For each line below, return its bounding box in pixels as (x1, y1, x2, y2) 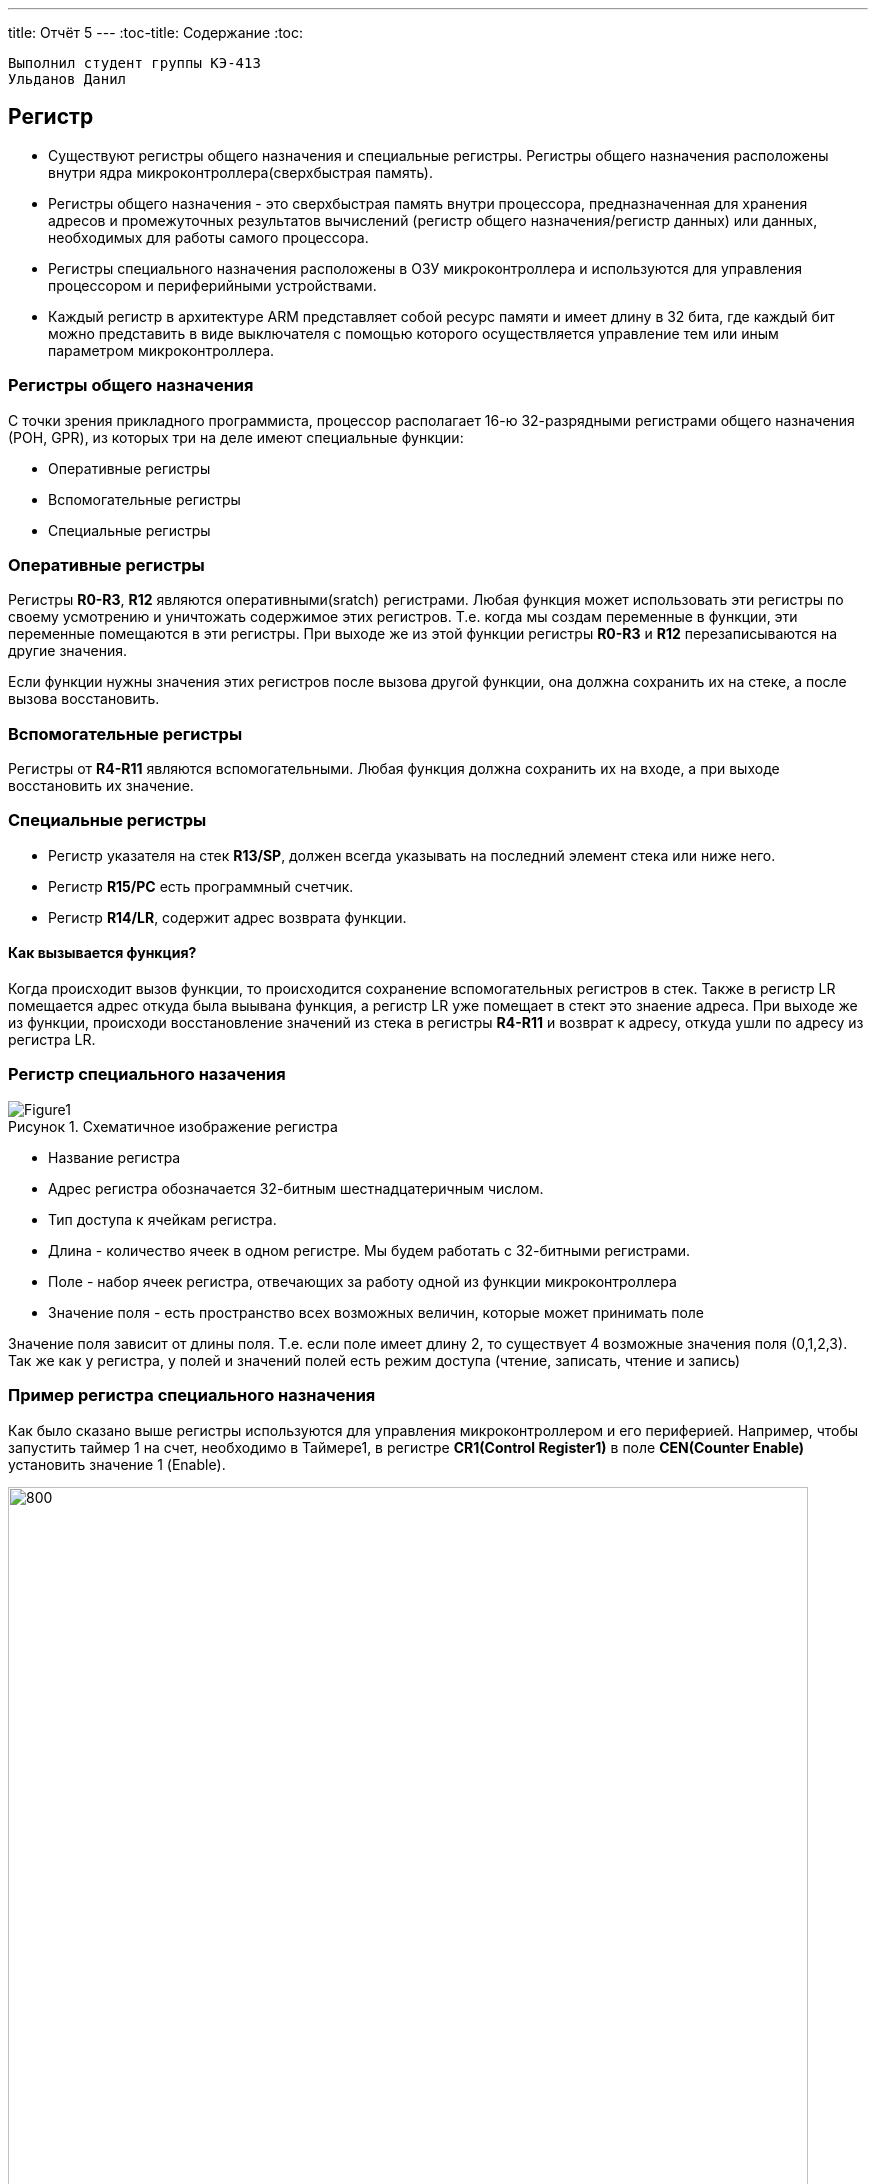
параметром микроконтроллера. (48, 341, 275, 359)
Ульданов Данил (8, 71, 127, 87)
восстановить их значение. (8, 777, 194, 795)
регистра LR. (8, 1031, 96, 1049)
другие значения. (8, 642, 128, 660)
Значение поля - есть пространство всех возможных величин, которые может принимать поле (48, 1303, 705, 1321)
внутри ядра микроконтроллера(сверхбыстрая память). (48, 163, 433, 181)
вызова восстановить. (8, 690, 160, 708)
